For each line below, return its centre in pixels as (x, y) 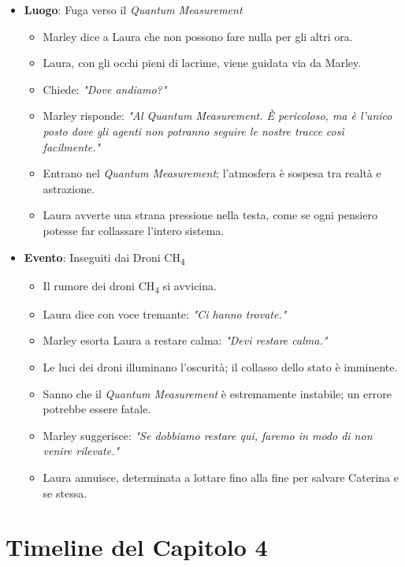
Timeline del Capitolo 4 (137, 547)
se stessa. (65, 492)
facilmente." (72, 146)
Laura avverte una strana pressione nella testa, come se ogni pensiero (210, 215)
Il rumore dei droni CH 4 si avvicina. (130, 286)
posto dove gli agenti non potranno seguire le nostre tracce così (193, 131)
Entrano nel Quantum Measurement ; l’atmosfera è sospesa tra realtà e (212, 173)
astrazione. (69, 188)
